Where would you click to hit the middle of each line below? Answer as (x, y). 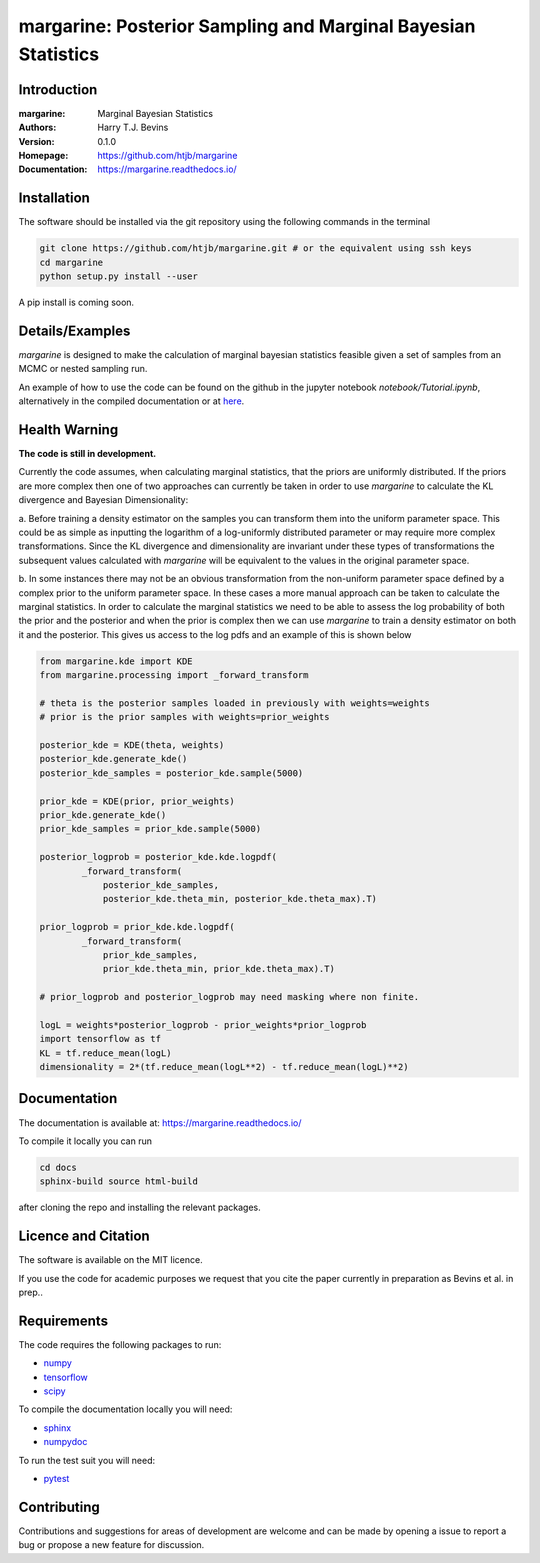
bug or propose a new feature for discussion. (111, 1545)
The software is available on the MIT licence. (111, 1260)
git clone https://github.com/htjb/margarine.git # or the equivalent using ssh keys (255, 248)
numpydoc (65, 1442)
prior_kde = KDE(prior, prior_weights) (137, 801)
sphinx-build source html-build (119, 1181)
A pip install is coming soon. (76, 302)
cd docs (58, 1167)
